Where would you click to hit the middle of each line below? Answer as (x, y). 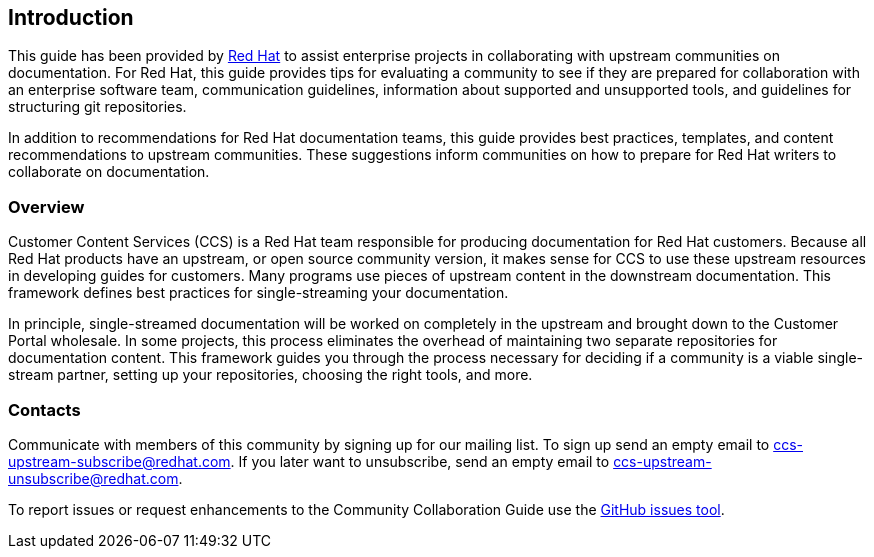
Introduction (71, 17)
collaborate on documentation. (109, 172)
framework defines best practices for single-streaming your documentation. (258, 293)
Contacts (44, 409)
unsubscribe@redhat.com (93, 478)
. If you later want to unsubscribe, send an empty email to (420, 461)
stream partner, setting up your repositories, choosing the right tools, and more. (270, 375)
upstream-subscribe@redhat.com (119, 461)
